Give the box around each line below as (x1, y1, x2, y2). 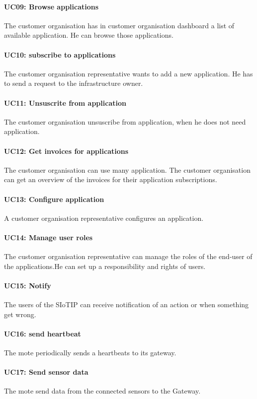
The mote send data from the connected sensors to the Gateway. (4, 386, 201, 396)
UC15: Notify (4, 280, 51, 290)
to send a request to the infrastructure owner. (4, 78, 143, 88)
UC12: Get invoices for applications (4, 145, 129, 156)
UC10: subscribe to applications (4, 49, 116, 60)
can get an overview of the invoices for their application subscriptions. (4, 174, 217, 185)
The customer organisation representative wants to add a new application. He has (4, 68, 253, 78)
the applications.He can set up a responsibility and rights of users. (4, 261, 206, 271)
